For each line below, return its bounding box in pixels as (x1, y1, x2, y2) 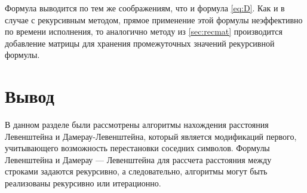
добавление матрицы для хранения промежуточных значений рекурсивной (5, 36, 275, 49)
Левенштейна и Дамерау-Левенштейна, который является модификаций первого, (5, 130, 297, 142)
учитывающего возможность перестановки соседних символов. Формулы (5, 142, 270, 154)
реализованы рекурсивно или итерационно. (5, 177, 161, 189)
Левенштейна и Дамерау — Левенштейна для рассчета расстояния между (5, 153, 272, 166)
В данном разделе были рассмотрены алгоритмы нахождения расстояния (5, 118, 269, 131)
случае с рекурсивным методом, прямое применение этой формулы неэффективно (5, 13, 303, 26)
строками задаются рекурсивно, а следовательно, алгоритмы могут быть (5, 165, 268, 177)
